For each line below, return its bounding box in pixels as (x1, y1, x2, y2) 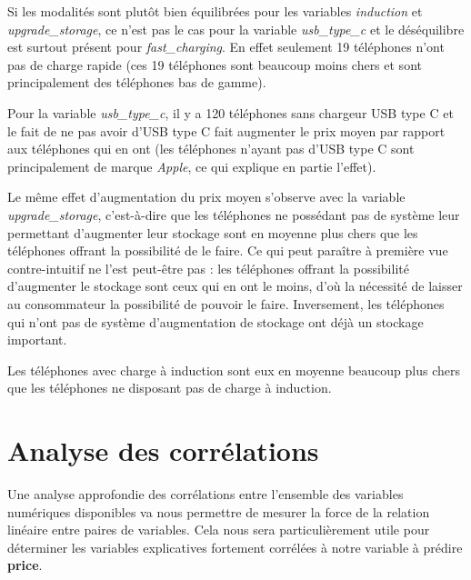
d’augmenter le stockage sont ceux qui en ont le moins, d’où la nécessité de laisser (7, 276, 463, 295)
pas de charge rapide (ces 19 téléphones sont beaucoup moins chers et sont (7, 55, 422, 74)
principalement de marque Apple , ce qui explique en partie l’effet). (7, 156, 376, 175)
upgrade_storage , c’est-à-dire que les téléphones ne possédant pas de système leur (7, 205, 460, 224)
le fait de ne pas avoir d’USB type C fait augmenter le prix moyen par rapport (7, 121, 446, 140)
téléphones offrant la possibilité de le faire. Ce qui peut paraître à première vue (7, 241, 448, 260)
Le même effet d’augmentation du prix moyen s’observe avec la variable (7, 187, 406, 206)
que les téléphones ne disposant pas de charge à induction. (7, 378, 332, 397)
